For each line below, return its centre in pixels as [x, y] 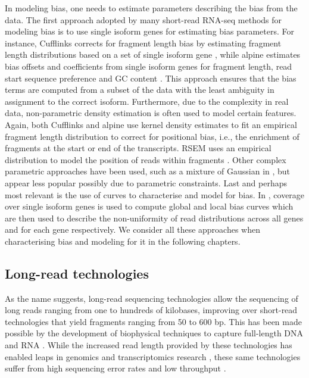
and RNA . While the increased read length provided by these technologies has [149, 345]
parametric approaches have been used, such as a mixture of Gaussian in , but [148, 171]
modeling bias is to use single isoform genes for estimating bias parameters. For [149, 31]
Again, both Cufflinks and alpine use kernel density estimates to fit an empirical [151, 124]
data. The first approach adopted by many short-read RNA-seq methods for [143, 19]
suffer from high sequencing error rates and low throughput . [116, 368]
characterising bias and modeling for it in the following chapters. [123, 241]
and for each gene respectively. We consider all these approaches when [132, 229]
